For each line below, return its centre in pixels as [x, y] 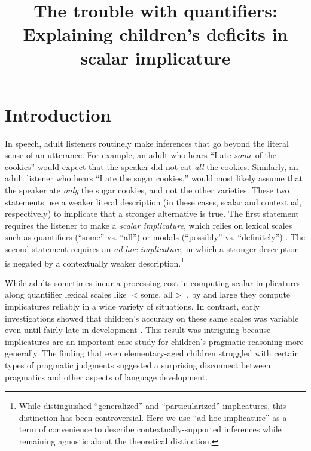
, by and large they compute [238, 294]
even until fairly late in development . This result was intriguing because [138, 330]
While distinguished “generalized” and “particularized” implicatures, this [153, 406]
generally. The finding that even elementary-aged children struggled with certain [152, 353]
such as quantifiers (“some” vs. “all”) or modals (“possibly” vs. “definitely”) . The [155, 237]
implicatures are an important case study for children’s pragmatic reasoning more [154, 341]
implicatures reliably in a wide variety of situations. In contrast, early [132, 306]
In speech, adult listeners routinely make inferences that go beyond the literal [147, 143]
